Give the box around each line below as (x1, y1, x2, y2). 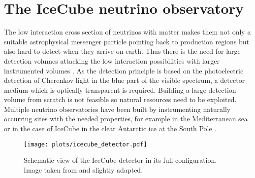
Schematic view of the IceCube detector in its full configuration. (24, 155, 217, 165)
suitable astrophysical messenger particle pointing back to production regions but (4, 36, 250, 46)
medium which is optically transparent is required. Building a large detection (4, 84, 236, 95)
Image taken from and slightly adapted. (24, 164, 143, 175)
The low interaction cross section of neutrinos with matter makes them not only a (4, 27, 251, 37)
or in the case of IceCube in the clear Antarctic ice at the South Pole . (4, 123, 217, 134)
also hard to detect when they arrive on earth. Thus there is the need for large (4, 46, 241, 56)
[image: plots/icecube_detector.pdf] (24, 141, 147, 148)
